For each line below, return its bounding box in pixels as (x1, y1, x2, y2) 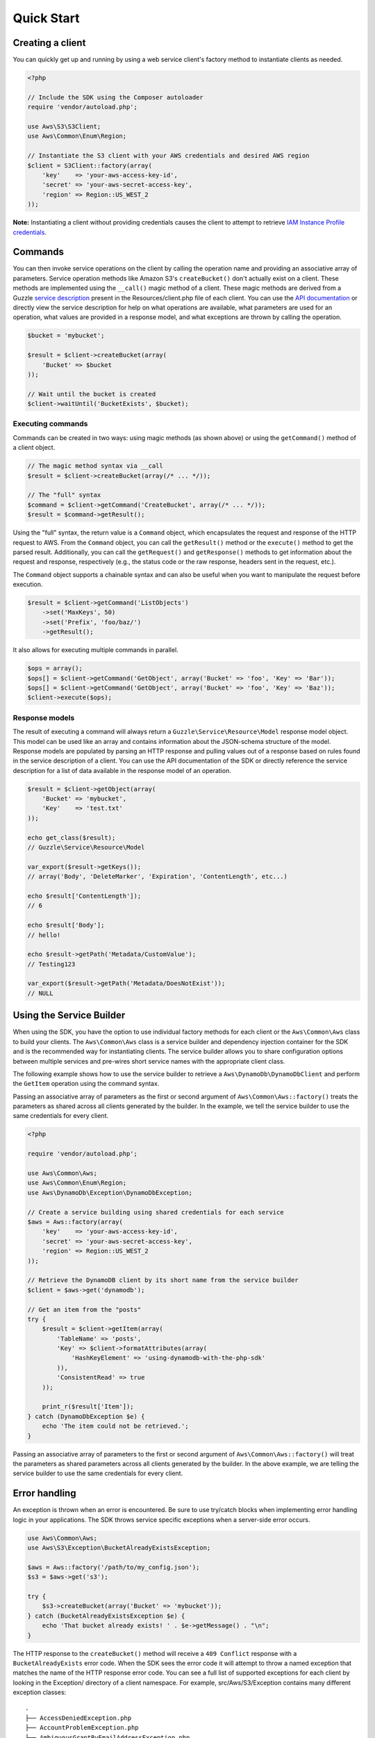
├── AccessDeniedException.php (25, 1714, 132, 1722)
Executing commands (12, 419, 88, 429)
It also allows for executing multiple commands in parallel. (12, 646, 178, 654)
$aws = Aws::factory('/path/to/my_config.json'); (27, 1563, 200, 1571)
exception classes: (12, 1688, 67, 1696)
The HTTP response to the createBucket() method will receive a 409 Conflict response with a (12, 1649, 297, 1657)
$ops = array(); (27, 665, 83, 672)
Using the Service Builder (12, 1009, 126, 1021)
